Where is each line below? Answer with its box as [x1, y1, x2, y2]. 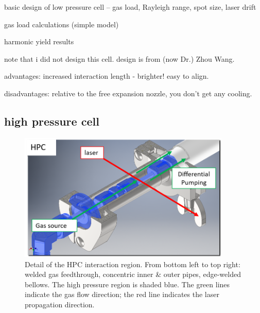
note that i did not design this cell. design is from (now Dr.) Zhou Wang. [4, 53, 235, 64]
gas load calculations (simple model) [4, 19, 119, 29]
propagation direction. [25, 299, 95, 310]
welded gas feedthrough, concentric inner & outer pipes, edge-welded [25, 269, 241, 280]
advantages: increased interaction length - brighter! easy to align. [4, 71, 209, 81]
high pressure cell [4, 113, 99, 129]
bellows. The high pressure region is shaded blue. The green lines [25, 279, 230, 289]
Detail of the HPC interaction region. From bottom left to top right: [25, 258, 240, 269]
